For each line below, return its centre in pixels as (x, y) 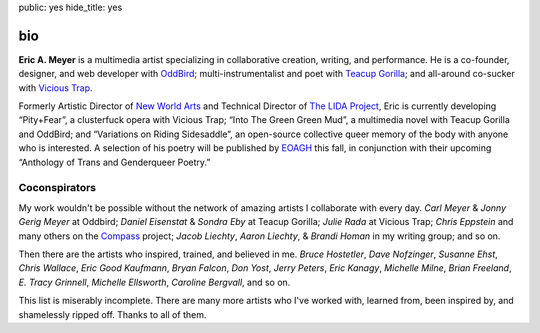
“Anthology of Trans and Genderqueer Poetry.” (114, 162)
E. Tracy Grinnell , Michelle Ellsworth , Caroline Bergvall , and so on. (154, 282)
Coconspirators (57, 188)
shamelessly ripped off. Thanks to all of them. (112, 314)
